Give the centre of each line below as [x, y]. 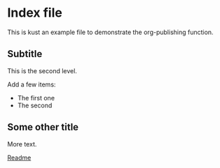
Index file [35, 13]
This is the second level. [42, 70]
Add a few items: [32, 84]
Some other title [43, 127]
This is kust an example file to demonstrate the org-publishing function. [110, 32]
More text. [22, 144]
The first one [36, 98]
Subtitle [25, 54]
